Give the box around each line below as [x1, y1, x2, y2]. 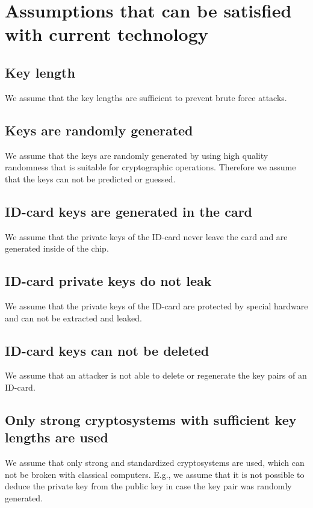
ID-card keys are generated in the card [5, 202, 253, 220]
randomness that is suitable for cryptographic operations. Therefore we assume [5, 161, 296, 173]
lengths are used [5, 428, 108, 447]
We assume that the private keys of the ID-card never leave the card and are [5, 230, 288, 243]
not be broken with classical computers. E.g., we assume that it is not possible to [5, 468, 305, 480]
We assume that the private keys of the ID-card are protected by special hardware [5, 299, 308, 312]
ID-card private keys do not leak [5, 271, 212, 290]
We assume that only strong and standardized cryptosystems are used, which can [5, 456, 305, 469]
